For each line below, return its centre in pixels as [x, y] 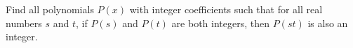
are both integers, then [220, 23]
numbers [24, 23]
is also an [328, 23]
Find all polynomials [50, 9]
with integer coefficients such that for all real [226, 9]
